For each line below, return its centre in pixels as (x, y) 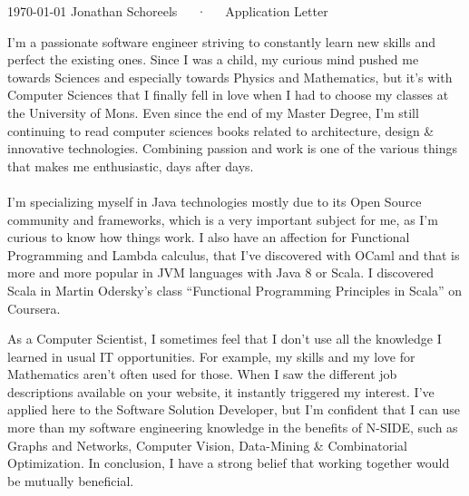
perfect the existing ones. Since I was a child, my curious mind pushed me (213, 59)
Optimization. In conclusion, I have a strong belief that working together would (229, 463)
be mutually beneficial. (71, 480)
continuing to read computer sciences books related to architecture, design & (221, 130)
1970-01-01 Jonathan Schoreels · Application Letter (168, 11)
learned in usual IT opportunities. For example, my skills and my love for (211, 356)
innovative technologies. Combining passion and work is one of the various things (232, 148)
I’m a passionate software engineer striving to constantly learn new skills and (222, 41)
